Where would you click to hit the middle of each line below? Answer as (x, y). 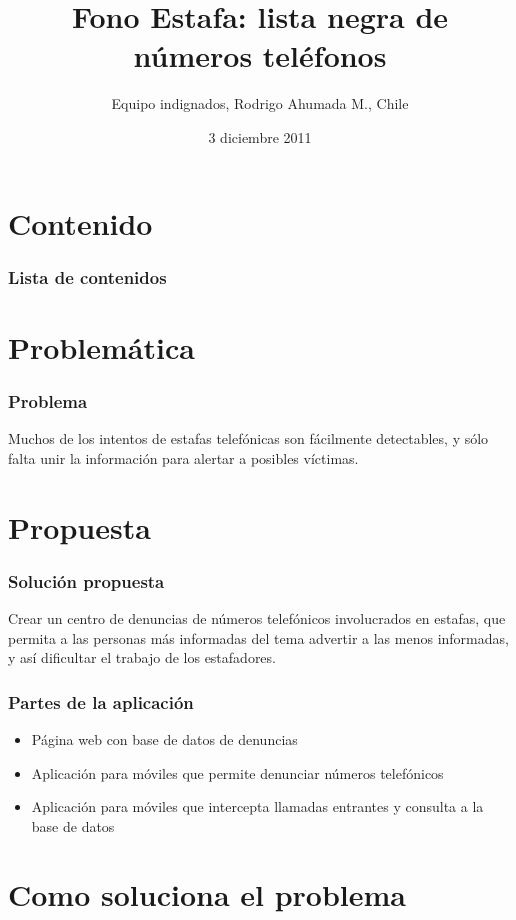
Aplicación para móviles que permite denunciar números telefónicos (237, 772)
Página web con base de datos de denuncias (164, 738)
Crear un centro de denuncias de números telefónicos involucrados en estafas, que (257, 617)
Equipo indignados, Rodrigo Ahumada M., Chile (260, 103)
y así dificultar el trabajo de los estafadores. (142, 657)
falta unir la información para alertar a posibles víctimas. (183, 457)
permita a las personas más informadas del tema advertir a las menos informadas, (258, 637)
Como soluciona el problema (207, 894)
